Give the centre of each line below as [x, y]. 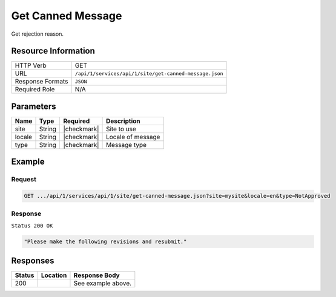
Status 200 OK [32, 226]
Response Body [97, 275]
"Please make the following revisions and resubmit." [105, 241]
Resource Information [53, 51]
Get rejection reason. [37, 34]
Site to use [121, 129]
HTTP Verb [31, 65]
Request [24, 180]
